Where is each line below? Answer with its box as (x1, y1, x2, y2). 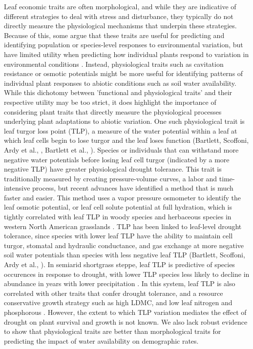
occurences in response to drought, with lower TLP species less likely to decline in (4, 269, 250, 279)
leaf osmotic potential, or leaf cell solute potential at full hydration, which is (4, 202, 232, 212)
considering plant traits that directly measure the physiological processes (4, 106, 222, 116)
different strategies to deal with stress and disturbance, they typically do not (4, 11, 233, 21)
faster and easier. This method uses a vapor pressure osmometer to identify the (4, 192, 241, 202)
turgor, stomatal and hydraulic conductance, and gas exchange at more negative (4, 240, 244, 250)
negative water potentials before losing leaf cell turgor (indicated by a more (4, 154, 230, 164)
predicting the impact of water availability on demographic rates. (4, 335, 199, 346)
